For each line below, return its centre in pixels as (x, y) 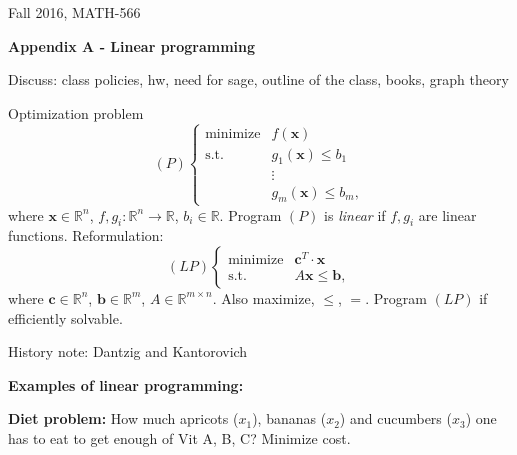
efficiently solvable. (65, 317)
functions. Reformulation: (86, 235)
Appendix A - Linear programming (132, 45)
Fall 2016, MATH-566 (74, 12)
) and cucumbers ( (395, 418)
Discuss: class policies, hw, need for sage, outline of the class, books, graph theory (258, 79)
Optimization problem (76, 112)
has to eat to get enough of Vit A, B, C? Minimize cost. (179, 437)
